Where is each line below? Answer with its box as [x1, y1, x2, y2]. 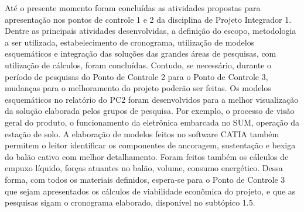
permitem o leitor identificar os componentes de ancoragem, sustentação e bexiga [5, 139, 296, 151]
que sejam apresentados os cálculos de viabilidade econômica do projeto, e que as [5, 185, 296, 197]
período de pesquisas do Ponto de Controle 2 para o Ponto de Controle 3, [5, 70, 268, 82]
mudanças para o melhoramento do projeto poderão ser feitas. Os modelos [5, 82, 271, 94]
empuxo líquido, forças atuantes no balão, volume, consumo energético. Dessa [5, 162, 283, 174]
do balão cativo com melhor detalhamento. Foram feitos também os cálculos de [5, 150, 289, 162]
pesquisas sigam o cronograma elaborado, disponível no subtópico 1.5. [5, 196, 255, 208]
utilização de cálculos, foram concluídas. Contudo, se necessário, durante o [5, 58, 272, 71]
